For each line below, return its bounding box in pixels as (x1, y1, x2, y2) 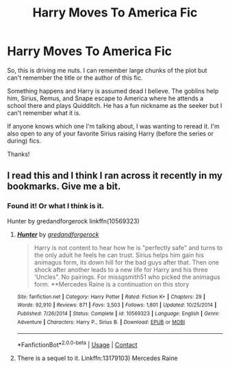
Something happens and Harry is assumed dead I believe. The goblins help (7, 87, 219, 95)
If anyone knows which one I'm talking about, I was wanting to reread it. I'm (7, 122, 220, 130)
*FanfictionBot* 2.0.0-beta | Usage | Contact (16, 339, 138, 348)
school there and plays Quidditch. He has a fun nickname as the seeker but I (7, 101, 222, 109)
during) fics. (7, 136, 42, 145)
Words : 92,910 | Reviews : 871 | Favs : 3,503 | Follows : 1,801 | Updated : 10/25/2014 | (16, 302, 217, 309)
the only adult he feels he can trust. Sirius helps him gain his (34, 251, 204, 259)
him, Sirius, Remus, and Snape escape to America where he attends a (7, 94, 204, 102)
